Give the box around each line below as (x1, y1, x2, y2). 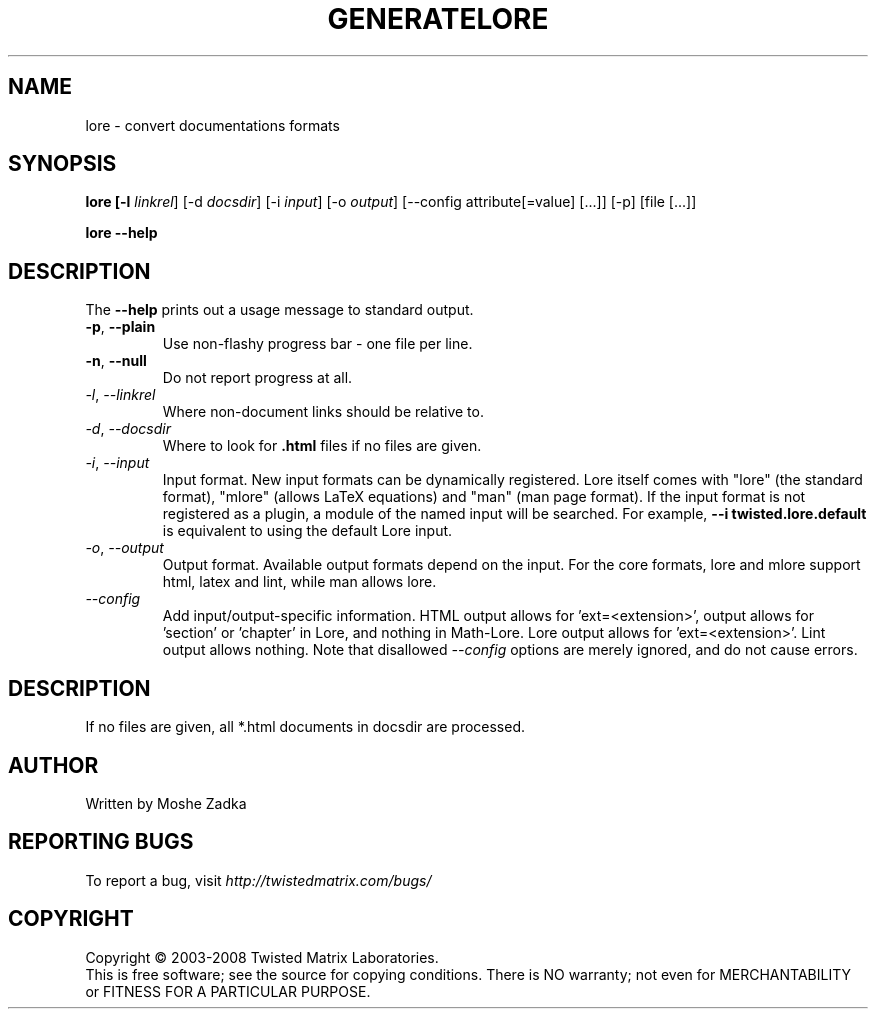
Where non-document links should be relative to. (162, 403, 484, 421)
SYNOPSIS (8, 151, 117, 177)
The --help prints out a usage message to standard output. (85, 301, 474, 319)
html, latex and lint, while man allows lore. (162, 573, 437, 591)
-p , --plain (85, 318, 156, 336)
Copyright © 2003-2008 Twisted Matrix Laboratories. (85, 948, 439, 966)
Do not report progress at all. (162, 369, 353, 387)
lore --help (85, 224, 158, 242)
